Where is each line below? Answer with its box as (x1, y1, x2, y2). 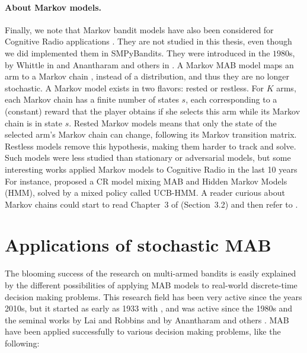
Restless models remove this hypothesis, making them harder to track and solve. (5, 139, 296, 152)
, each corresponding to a (186, 93, 277, 106)
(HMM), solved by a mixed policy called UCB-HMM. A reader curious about (5, 186, 285, 199)
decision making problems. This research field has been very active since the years (5, 290, 302, 303)
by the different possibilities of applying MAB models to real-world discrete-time (5, 279, 298, 291)
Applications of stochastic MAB (5, 233, 271, 257)
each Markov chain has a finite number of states (5, 93, 179, 106)
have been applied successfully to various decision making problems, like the (5, 325, 281, 338)
